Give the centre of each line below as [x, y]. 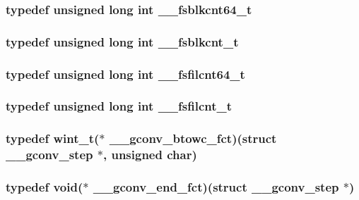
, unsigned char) [150, 155]
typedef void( [45, 187]
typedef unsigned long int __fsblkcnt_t [122, 41]
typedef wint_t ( [53, 138]
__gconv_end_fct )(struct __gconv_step [216, 187]
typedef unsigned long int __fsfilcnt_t [119, 106]
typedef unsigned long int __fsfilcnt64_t [125, 74]
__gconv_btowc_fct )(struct [193, 138]
